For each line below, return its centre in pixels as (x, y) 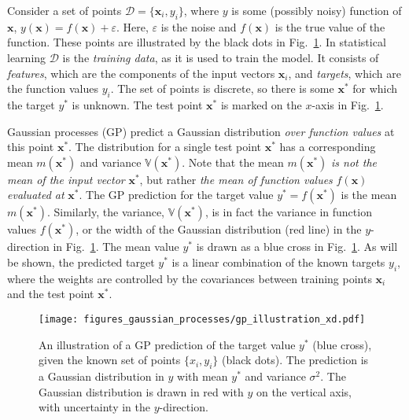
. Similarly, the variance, (105, 212)
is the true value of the (330, 26)
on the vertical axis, (304, 391)
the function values (53, 88)
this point (31, 147)
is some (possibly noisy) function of (317, 10)
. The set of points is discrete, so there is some (222, 88)
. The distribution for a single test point (165, 147)
